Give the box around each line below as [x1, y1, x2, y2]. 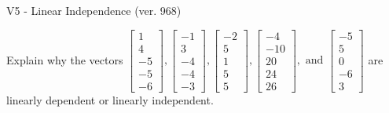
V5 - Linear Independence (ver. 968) [6, 2, 182, 18]
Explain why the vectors [6, 51, 123, 67]
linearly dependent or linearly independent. [6, 91, 214, 108]
